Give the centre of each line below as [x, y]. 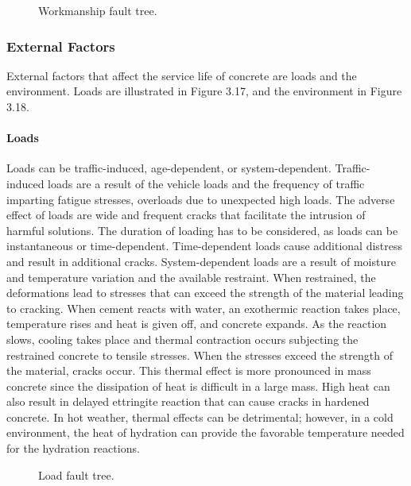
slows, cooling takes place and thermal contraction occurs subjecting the [182, 339]
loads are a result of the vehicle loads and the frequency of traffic [206, 183]
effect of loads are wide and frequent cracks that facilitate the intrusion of [186, 215]
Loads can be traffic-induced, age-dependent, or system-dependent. [169, 168]
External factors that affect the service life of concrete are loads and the [182, 75]
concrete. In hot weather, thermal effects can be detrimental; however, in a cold [200, 417]
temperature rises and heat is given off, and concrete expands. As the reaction [197, 324]
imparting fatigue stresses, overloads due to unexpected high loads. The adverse [201, 199]
